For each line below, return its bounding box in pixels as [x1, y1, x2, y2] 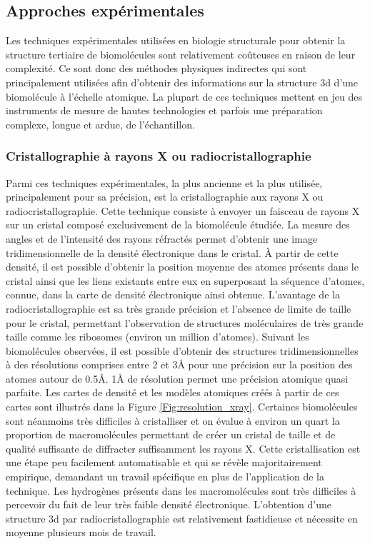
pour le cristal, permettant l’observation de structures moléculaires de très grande [6, 315, 364, 330]
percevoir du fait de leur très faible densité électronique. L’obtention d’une [6, 497, 331, 512]
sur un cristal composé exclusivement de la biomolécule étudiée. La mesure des [6, 217, 350, 232]
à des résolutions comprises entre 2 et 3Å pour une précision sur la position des [6, 357, 353, 372]
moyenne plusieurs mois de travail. [6, 525, 156, 540]
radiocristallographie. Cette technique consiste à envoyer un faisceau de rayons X [6, 203, 360, 218]
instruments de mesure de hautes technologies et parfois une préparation [6, 103, 323, 118]
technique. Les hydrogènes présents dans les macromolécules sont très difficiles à [6, 483, 356, 498]
